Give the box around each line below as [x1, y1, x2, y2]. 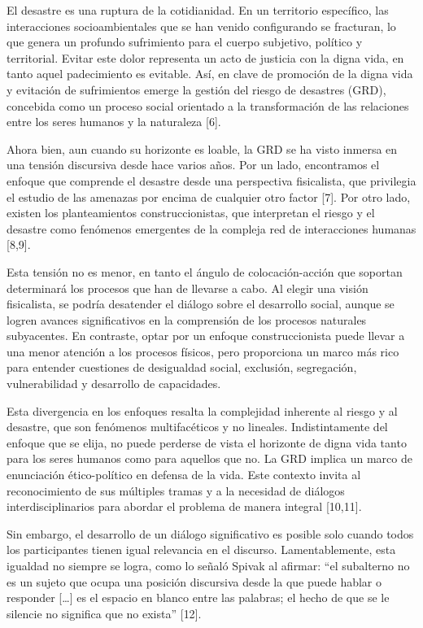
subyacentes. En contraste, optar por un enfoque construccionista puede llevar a [7, 327, 405, 344]
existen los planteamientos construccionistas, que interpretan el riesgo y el [7, 204, 375, 221]
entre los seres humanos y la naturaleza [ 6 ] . [7, 113, 221, 130]
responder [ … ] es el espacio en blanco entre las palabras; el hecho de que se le [7, 589, 390, 606]
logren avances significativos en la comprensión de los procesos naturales [7, 311, 367, 328]
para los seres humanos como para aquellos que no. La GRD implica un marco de [7, 450, 412, 467]
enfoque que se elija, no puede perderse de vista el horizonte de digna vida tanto [7, 434, 407, 451]
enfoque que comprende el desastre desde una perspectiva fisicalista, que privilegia [7, 172, 416, 189]
